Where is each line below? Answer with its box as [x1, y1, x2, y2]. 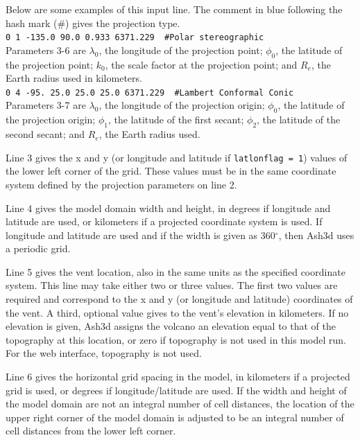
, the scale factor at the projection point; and [105, 57, 298, 71]
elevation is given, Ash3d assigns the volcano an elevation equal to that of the [6, 319, 336, 333]
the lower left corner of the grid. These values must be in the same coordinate [6, 164, 336, 178]
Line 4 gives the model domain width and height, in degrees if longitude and [6, 200, 331, 215]
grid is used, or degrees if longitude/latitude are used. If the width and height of [6, 382, 347, 397]
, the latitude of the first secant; [108, 112, 244, 127]
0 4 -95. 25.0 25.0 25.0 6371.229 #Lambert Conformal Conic [6, 87, 294, 98]
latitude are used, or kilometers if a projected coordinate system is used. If [6, 214, 323, 229]
